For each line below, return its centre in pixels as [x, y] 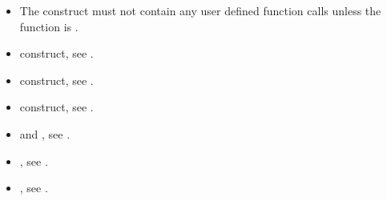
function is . [49, 26]
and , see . [45, 133]
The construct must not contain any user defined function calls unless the [200, 10]
